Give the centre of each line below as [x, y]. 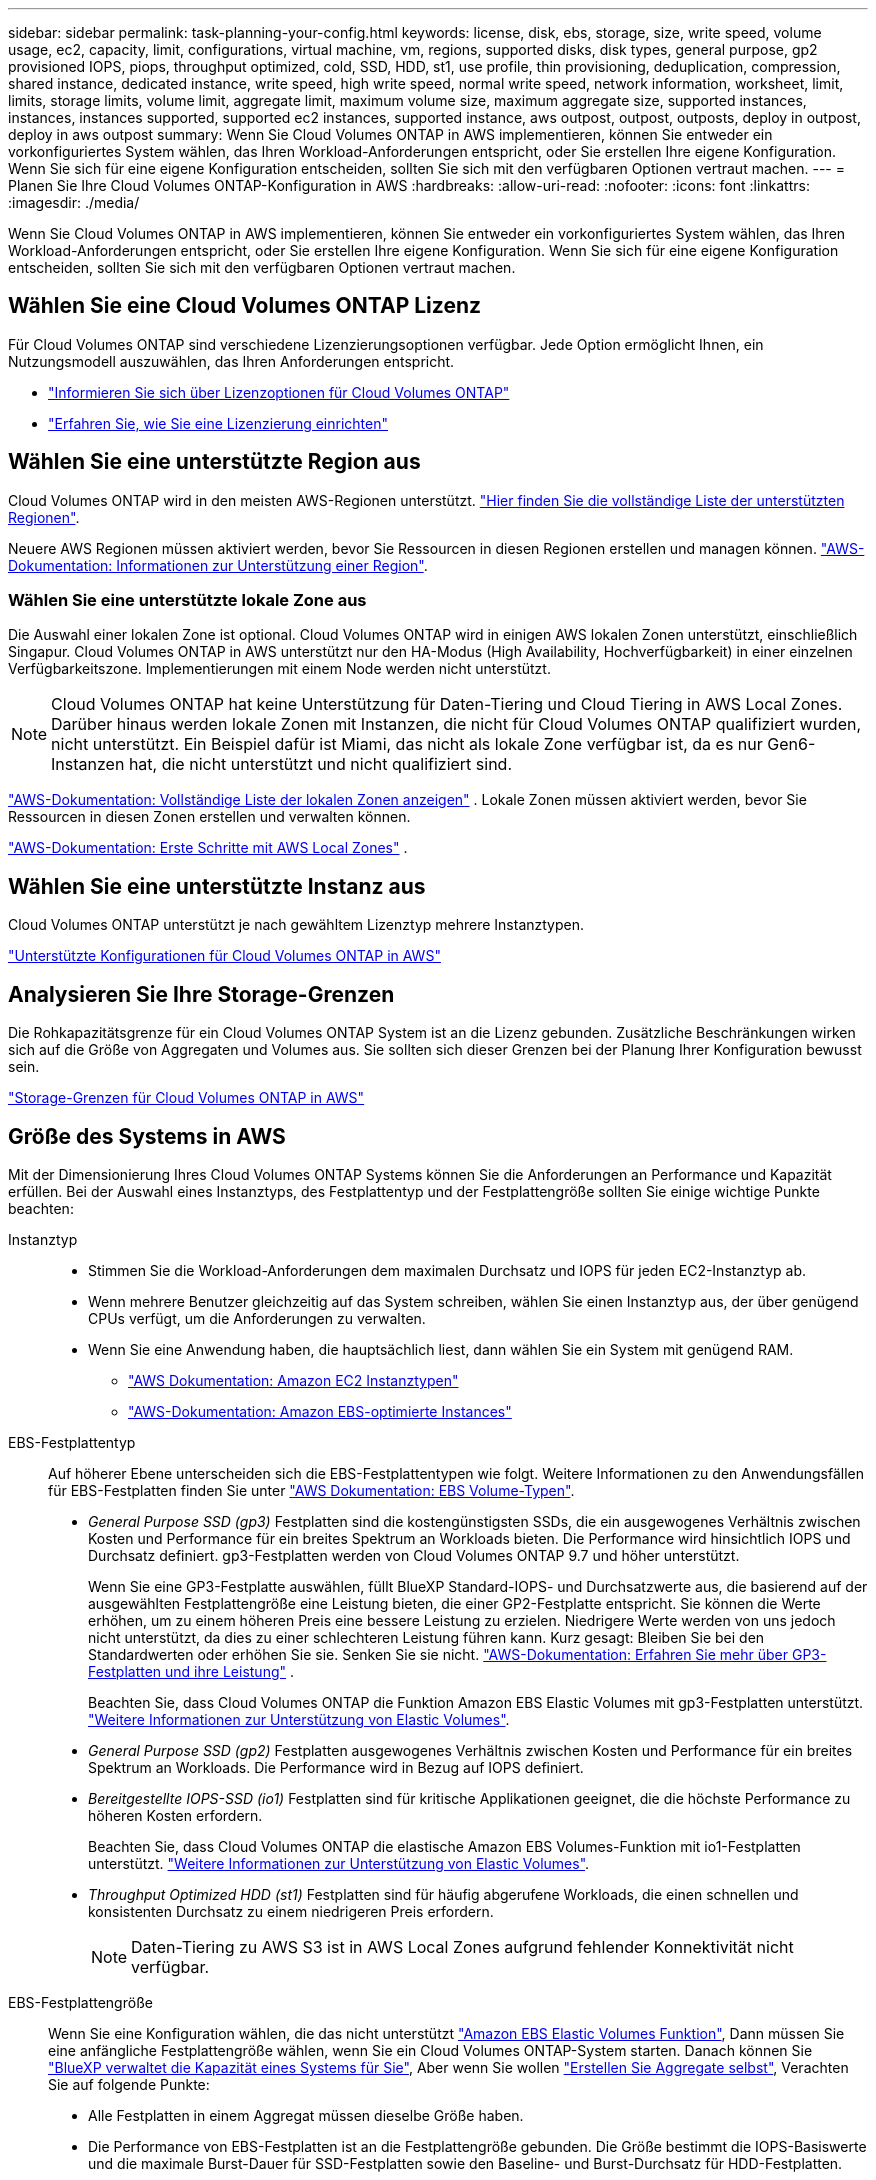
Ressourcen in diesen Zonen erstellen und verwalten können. [209, 817]
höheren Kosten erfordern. [175, 1815]
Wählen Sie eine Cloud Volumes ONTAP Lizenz [244, 306]
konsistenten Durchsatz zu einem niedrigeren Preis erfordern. [291, 1911]
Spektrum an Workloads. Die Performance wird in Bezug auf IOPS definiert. [336, 1767]
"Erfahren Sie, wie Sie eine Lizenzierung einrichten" [218, 423]
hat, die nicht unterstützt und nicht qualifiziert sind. [320, 764]
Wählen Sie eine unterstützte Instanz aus [217, 886]
